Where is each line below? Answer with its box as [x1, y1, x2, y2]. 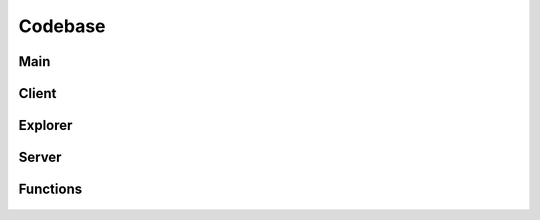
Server [18, 149, 62, 166]
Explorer [18, 117, 73, 134]
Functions [18, 181, 83, 198]
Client [18, 85, 57, 102]
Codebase [18, 15, 106, 37]
